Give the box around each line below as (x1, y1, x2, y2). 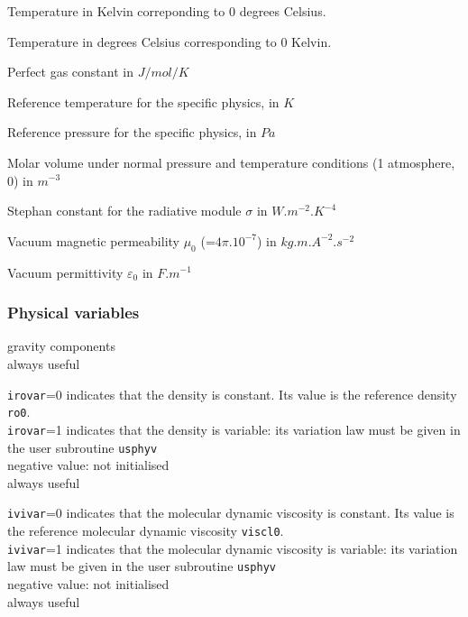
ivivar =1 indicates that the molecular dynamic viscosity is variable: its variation (7, 539, 458, 557)
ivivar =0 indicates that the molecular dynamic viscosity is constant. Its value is (7, 503, 454, 522)
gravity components (7, 336, 115, 355)
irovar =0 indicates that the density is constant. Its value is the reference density (7, 384, 457, 403)
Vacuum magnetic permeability (7, 231, 179, 250)
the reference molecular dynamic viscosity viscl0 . (7, 521, 284, 540)
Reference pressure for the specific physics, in (7, 123, 257, 142)
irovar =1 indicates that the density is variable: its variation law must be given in (7, 419, 461, 438)
